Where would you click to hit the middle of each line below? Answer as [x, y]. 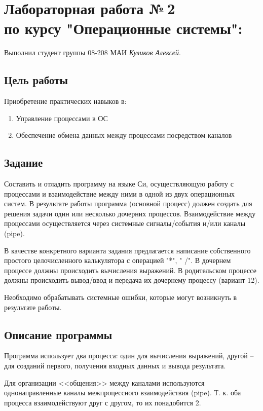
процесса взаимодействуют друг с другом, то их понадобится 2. [103, 402]
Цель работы [36, 80]
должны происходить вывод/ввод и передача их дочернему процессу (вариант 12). [132, 280]
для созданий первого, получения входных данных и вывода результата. [115, 366]
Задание [24, 162]
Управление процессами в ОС [62, 118]
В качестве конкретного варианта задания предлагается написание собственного [127, 250]
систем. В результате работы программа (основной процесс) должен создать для [128, 203]
